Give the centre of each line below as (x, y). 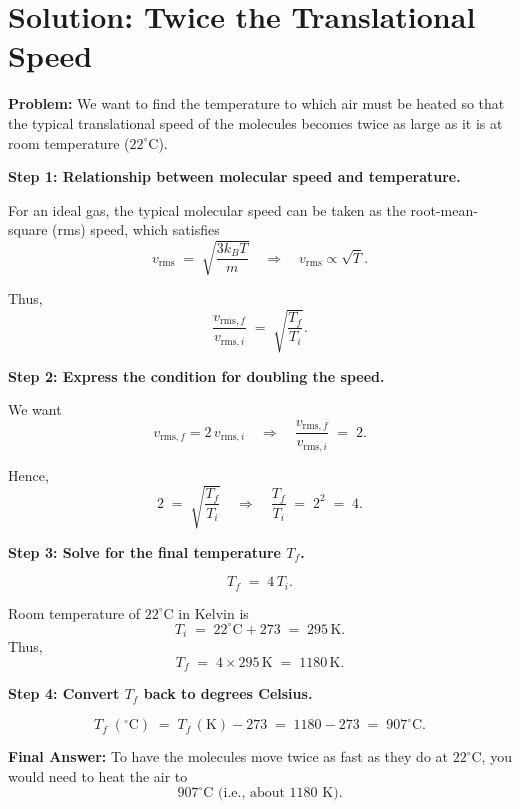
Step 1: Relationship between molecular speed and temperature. (234, 176)
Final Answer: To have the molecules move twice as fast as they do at (228, 756)
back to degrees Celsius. (228, 693)
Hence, (28, 474)
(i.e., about (251, 793)
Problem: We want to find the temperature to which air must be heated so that (256, 103)
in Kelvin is (213, 612)
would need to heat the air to (98, 775)
